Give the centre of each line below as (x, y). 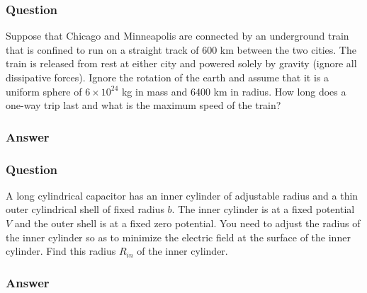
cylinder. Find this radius (61, 251)
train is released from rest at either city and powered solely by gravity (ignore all (181, 63)
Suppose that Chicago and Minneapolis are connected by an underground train (177, 36)
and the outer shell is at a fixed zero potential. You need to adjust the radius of (187, 223)
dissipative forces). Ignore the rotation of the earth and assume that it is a (167, 77)
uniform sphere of (44, 91)
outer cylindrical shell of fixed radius (85, 209)
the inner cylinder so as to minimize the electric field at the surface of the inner (178, 237)
